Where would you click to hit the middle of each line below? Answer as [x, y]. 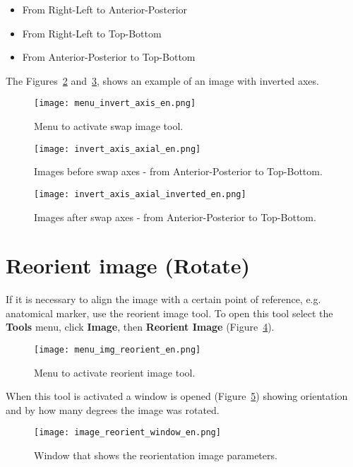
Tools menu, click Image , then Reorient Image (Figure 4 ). [140, 327]
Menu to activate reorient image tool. [115, 372]
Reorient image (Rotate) [128, 265]
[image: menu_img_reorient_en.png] [118, 350]
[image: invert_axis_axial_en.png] [118, 149]
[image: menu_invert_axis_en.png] [115, 104]
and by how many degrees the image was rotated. [113, 409]
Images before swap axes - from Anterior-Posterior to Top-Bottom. [178, 171]
